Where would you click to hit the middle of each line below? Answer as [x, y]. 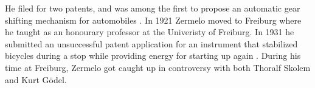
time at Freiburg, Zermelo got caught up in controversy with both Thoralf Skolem [158, 67]
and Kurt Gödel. [36, 79]
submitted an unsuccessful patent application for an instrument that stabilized [151, 43]
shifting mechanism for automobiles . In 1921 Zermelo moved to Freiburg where [153, 20]
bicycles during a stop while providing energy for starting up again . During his [153, 56]
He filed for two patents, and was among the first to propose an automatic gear [153, 8]
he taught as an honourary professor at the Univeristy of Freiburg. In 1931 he [150, 32]
